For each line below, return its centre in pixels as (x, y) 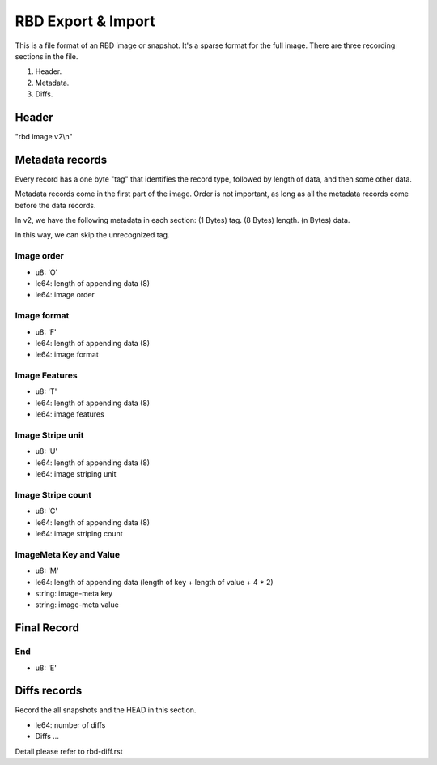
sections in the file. (47, 56)
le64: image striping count (79, 534)
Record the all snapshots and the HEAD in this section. (106, 710)
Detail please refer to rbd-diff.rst (69, 751)
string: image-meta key (74, 594)
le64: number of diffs (70, 724)
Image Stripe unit (49, 435)
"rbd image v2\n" (44, 137)
